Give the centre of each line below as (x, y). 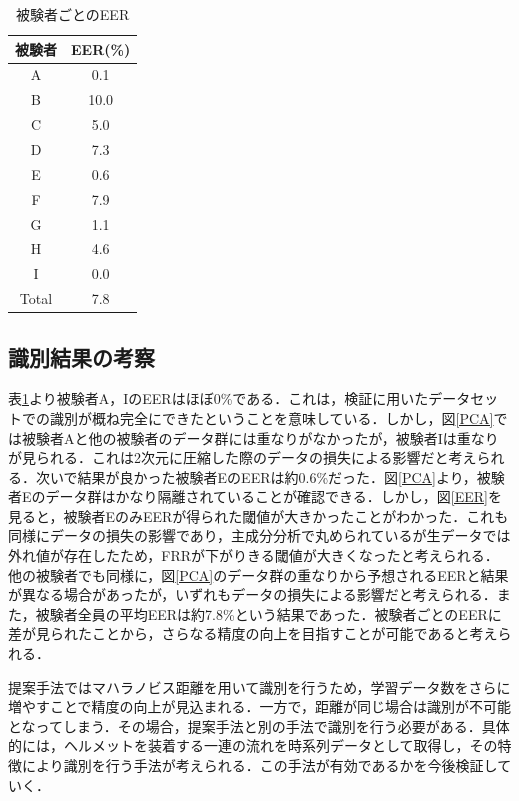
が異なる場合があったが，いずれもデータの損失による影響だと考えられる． (252, 594)
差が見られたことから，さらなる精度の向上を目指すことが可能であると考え (253, 633)
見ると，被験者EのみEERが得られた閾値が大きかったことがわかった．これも (258, 515)
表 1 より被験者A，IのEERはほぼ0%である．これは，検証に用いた (218, 398)
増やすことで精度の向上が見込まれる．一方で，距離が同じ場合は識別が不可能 (260, 706)
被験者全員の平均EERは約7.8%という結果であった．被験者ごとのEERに (268, 613)
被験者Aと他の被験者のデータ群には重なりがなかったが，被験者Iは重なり (260, 437)
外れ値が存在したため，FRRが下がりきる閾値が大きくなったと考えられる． (253, 555)
